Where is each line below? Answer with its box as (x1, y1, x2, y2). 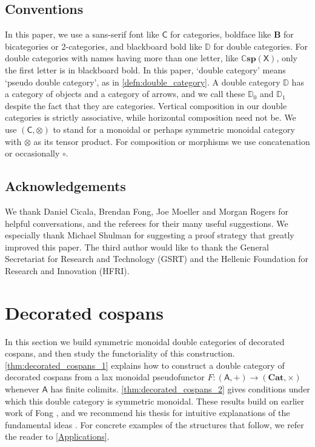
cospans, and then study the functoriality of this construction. (5, 347, 235, 360)
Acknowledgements (5, 176, 126, 195)
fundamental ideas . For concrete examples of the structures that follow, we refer (5, 418, 304, 431)
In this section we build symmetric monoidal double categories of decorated (5, 335, 285, 348)
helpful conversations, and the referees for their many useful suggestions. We (5, 217, 288, 229)
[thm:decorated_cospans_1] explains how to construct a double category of (5, 358, 285, 371)
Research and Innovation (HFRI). (5, 264, 130, 277)
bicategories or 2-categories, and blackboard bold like (5, 39, 202, 52)
